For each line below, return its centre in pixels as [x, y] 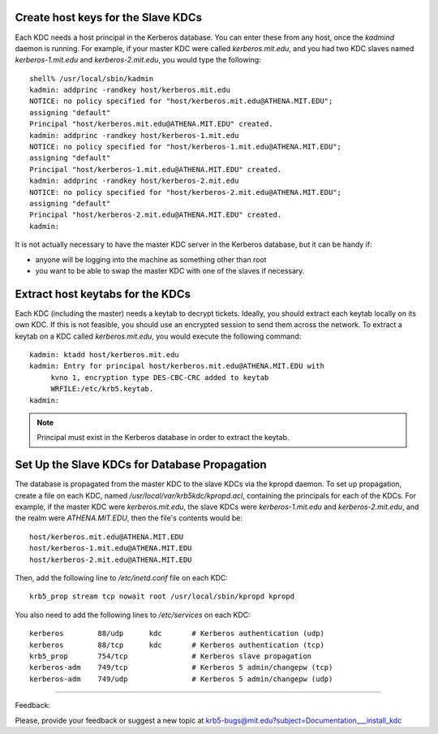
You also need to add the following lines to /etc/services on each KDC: [133, 615]
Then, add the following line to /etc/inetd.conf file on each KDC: [122, 578]
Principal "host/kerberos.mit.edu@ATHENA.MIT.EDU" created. [151, 124]
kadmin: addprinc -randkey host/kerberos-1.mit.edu [134, 135]
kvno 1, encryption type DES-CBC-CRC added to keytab [160, 377]
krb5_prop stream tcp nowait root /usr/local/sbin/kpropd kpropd [162, 596]
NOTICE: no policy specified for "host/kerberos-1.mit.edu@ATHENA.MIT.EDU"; [186, 147]
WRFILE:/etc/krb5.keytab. [102, 389]
